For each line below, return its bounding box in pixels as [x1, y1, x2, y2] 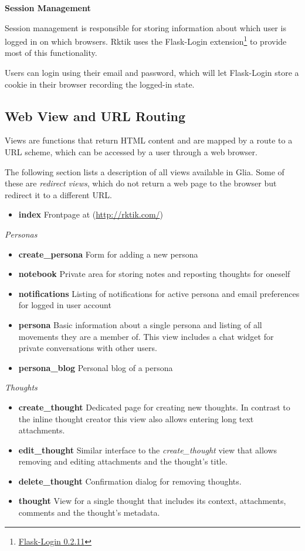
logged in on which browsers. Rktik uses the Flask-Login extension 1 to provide [5, 34, 287, 47]
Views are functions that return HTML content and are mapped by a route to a [5, 134, 293, 146]
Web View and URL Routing [5, 106, 186, 125]
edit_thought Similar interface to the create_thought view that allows [18, 443, 277, 456]
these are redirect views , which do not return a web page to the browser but [5, 177, 277, 189]
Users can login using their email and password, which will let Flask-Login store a [5, 66, 299, 79]
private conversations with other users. [18, 342, 157, 354]
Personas [5, 228, 38, 240]
